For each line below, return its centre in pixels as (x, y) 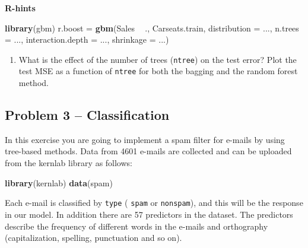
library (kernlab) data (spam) (59, 182)
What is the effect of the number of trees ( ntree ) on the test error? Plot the (158, 59)
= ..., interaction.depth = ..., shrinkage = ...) (87, 39)
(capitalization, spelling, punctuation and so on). (93, 238)
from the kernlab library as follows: (69, 163)
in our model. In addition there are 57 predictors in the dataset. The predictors (149, 214)
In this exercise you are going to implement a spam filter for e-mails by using (145, 139)
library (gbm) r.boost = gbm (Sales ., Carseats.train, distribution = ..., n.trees (152, 28)
